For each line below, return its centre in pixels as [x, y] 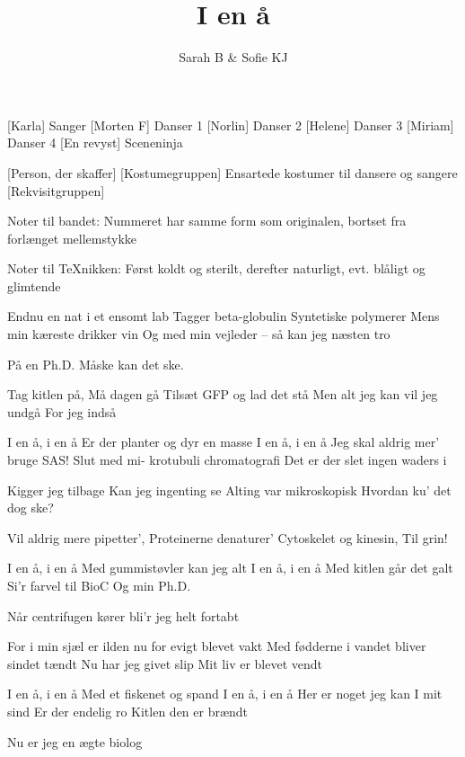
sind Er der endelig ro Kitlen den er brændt [128, 711]
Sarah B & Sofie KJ [233, 57]
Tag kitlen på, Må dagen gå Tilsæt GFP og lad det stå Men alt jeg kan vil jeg [223, 394]
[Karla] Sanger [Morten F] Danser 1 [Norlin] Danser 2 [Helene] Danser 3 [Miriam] [231, 125]
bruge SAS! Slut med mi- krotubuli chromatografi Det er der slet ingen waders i [227, 460]
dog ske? [31, 508]
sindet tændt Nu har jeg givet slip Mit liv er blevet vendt [165, 663]
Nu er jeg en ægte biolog [75, 741]
